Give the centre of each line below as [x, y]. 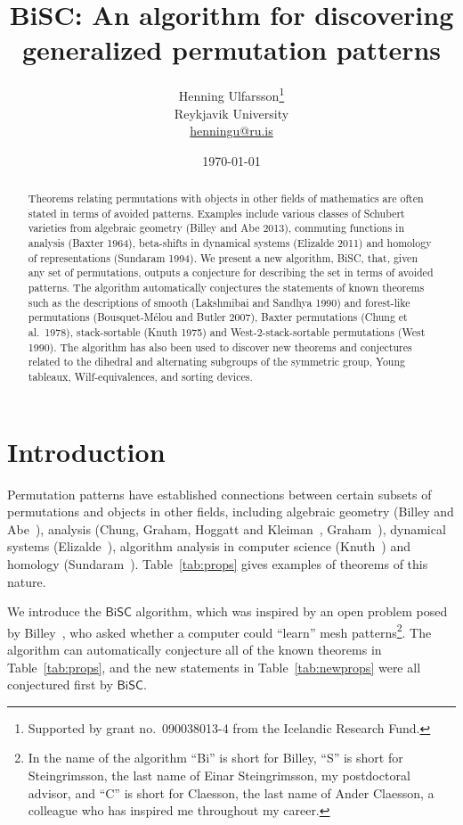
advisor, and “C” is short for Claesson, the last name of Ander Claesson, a [231, 792]
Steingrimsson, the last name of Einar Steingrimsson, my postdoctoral [219, 775]
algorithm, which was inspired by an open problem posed [292, 611]
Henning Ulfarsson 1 [231, 94]
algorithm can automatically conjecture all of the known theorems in [195, 650]
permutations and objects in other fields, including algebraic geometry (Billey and [231, 511]
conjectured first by [60, 685]
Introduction [86, 451]
